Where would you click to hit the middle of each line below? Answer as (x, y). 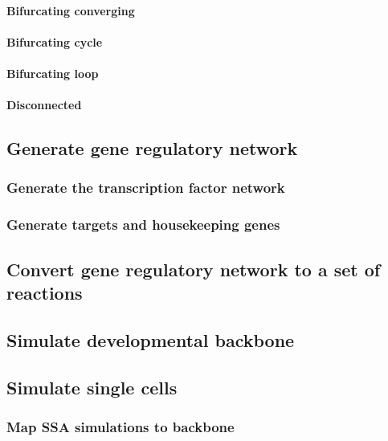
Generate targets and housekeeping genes (143, 225)
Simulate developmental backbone (151, 339)
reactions (45, 292)
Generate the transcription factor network (146, 188)
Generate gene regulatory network (152, 148)
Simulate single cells (92, 387)
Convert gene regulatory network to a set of (194, 269)
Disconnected (44, 105)
